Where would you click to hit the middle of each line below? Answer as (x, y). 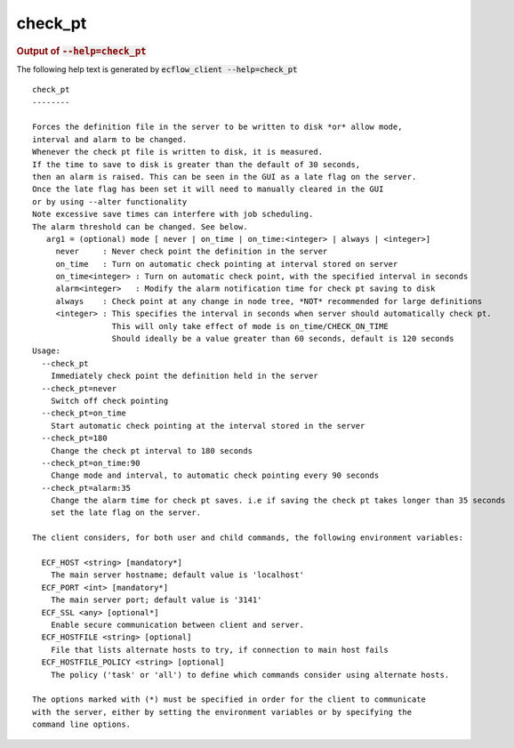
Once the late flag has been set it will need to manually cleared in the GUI (208, 189)
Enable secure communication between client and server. (177, 625)
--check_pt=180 (74, 438)
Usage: (47, 351)
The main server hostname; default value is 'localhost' (177, 575)
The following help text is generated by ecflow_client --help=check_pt (157, 69)
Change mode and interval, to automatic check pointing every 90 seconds (215, 475)
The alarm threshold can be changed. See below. (140, 226)
